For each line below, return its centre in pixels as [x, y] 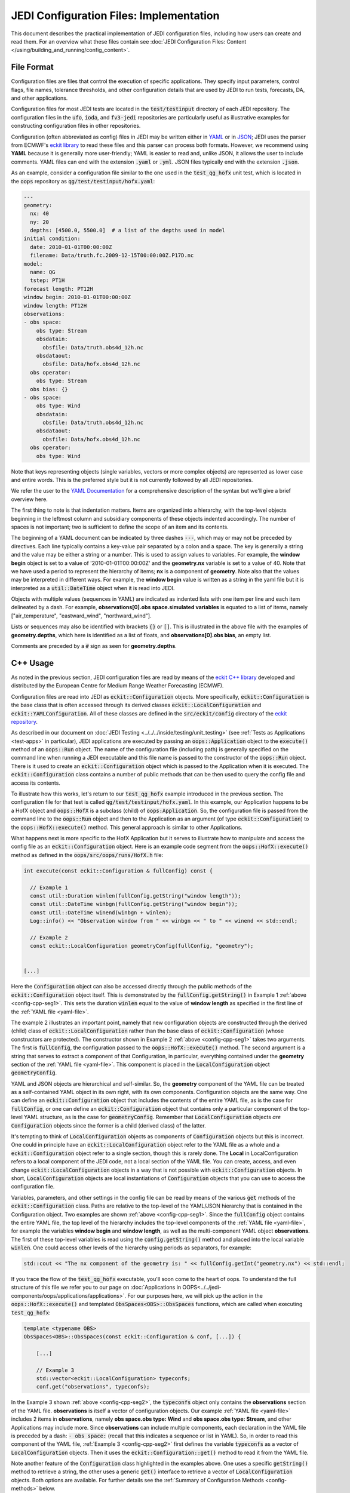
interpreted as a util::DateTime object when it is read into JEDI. [93, 588]
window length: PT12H [55, 305]
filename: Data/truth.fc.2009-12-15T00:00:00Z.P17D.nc [112, 256]
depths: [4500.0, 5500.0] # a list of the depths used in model [128, 231]
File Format [32, 67]
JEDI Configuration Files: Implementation [115, 16]
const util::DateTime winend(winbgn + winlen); [101, 913]
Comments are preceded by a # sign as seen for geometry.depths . [94, 646]
